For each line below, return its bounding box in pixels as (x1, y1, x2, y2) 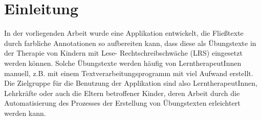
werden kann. (4, 107, 46, 118)
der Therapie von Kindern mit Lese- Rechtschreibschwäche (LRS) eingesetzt (4, 47, 243, 58)
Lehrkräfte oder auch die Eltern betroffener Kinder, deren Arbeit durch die (4, 87, 240, 98)
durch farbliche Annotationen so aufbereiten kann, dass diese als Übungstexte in (4, 37, 256, 48)
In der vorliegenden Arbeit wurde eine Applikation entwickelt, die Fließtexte (4, 28, 244, 38)
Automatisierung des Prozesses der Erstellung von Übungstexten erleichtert (4, 98, 241, 108)
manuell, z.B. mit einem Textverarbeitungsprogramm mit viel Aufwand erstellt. (4, 67, 253, 78)
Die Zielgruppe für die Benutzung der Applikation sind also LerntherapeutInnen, (4, 78, 257, 88)
